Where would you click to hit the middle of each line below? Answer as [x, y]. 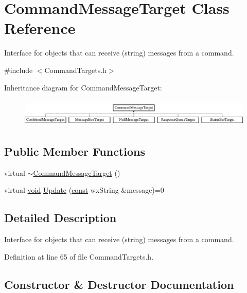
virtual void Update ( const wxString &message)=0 [84, 190]
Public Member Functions [75, 151]
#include [19, 70]
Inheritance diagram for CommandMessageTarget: [83, 87]
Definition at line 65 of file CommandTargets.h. [79, 256]
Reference [40, 28]
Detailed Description [60, 218]
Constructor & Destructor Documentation [119, 284]
